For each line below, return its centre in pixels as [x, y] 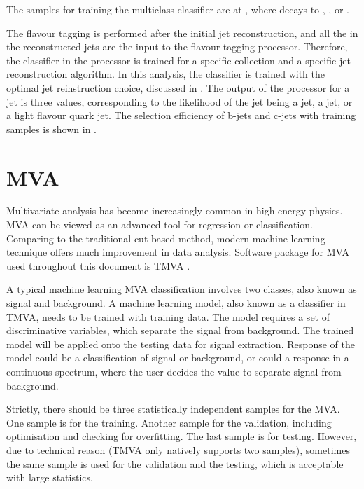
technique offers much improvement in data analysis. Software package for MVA [178, 252]
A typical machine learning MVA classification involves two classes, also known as [182, 289]
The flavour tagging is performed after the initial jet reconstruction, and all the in [182, 33]
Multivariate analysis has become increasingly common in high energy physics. [175, 211]
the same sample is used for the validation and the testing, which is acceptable [175, 463]
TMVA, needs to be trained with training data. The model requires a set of [168, 316]
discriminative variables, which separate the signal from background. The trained [180, 330]
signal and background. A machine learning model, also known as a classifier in [176, 303]
